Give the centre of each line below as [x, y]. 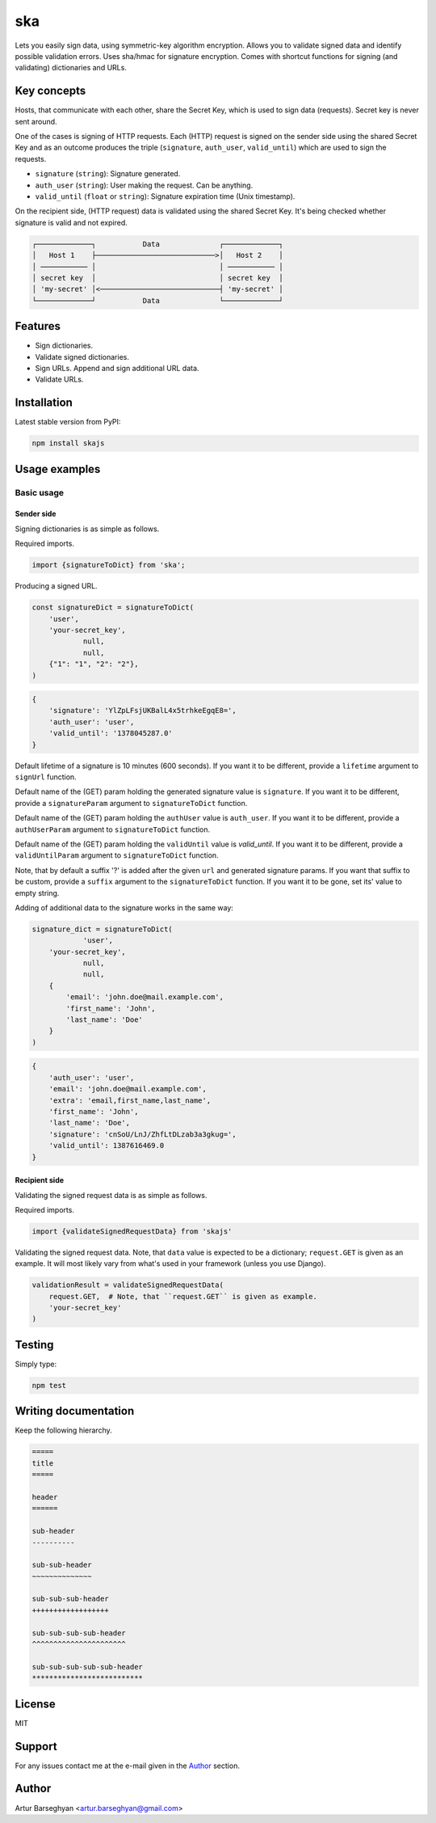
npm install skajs [68, 443]
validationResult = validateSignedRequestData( [128, 1285]
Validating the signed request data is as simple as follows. [111, 1195]
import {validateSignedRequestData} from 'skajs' [132, 1231]
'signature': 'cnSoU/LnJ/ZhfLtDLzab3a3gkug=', [143, 1134]
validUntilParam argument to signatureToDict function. [117, 855]
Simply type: [36, 1364]
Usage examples [58, 469]
